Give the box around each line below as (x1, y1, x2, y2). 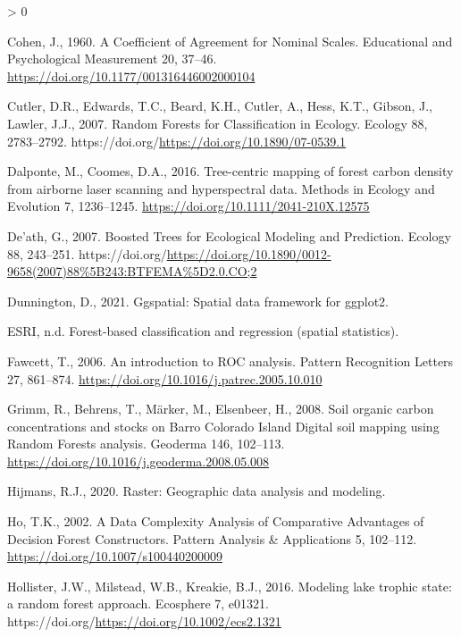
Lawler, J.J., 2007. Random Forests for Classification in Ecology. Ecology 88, (7, 113, 428, 132)
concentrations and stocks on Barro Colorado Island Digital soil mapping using (7, 416, 440, 435)
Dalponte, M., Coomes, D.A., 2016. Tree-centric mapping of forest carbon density (7, 162, 454, 180)
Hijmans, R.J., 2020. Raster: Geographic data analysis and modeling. (7, 482, 386, 500)
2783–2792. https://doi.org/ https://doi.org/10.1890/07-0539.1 (7, 131, 347, 150)
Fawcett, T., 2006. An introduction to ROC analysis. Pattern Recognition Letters (7, 351, 454, 370)
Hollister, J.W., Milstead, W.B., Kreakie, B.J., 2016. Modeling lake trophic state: (7, 576, 452, 595)
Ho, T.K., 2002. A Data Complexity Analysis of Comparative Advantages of (7, 512, 424, 531)
